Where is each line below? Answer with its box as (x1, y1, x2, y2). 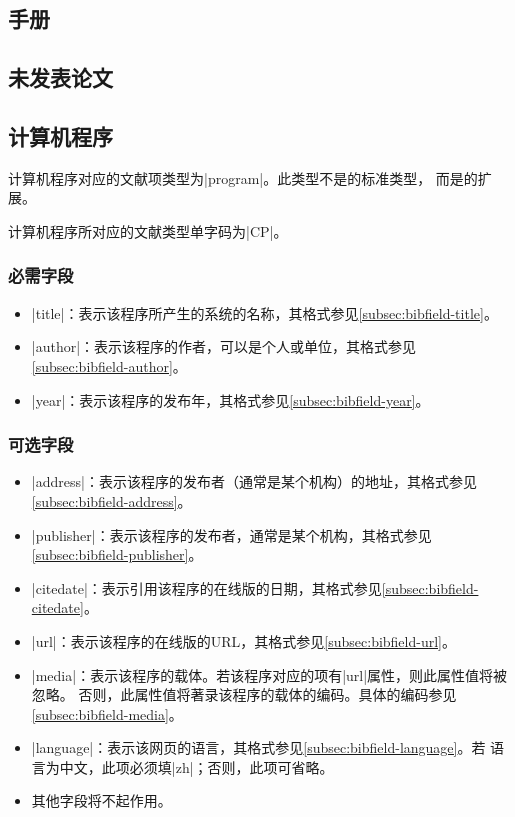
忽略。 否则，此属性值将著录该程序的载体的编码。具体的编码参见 (31, 684, 457, 705)
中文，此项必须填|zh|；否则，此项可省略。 (59, 756, 334, 777)
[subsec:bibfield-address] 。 (31, 490, 192, 511)
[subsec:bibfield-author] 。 (31, 355, 187, 376)
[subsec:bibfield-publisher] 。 (31, 544, 203, 565)
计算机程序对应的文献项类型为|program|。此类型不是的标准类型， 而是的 (8, 167, 478, 188)
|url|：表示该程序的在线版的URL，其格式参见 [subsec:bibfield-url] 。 (31, 630, 456, 651)
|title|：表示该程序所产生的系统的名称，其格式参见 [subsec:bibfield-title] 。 (31, 302, 498, 323)
